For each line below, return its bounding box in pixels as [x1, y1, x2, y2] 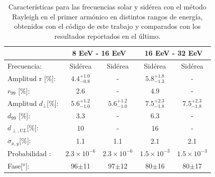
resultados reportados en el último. [54, 30, 161, 41]
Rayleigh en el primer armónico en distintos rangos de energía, [12, 11, 203, 21]
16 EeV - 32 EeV [144, 48, 203, 58]
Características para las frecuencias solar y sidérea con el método [8, 1, 207, 11]
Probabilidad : [7, 148, 51, 158]
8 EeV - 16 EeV [72, 48, 126, 58]
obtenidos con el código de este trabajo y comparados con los [14, 21, 201, 31]
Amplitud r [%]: [7, 73, 56, 84]
